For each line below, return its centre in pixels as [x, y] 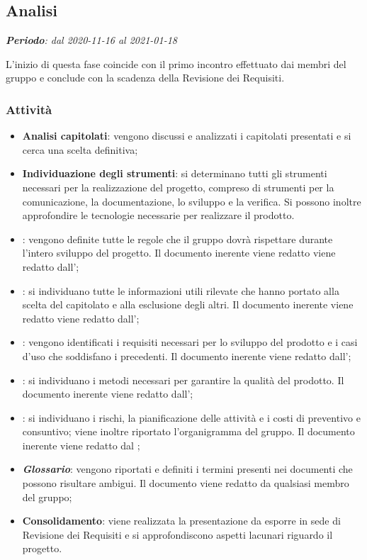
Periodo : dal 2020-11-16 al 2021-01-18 [91, 40]
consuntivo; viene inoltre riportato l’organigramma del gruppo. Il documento [188, 431]
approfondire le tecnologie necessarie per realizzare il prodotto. [158, 215]
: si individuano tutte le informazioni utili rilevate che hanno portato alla [181, 290]
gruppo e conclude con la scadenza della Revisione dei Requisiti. [145, 78]
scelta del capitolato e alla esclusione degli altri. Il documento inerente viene [188, 304]
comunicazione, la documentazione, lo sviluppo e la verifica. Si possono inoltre [192, 201]
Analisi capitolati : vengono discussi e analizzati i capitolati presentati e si [187, 136]
